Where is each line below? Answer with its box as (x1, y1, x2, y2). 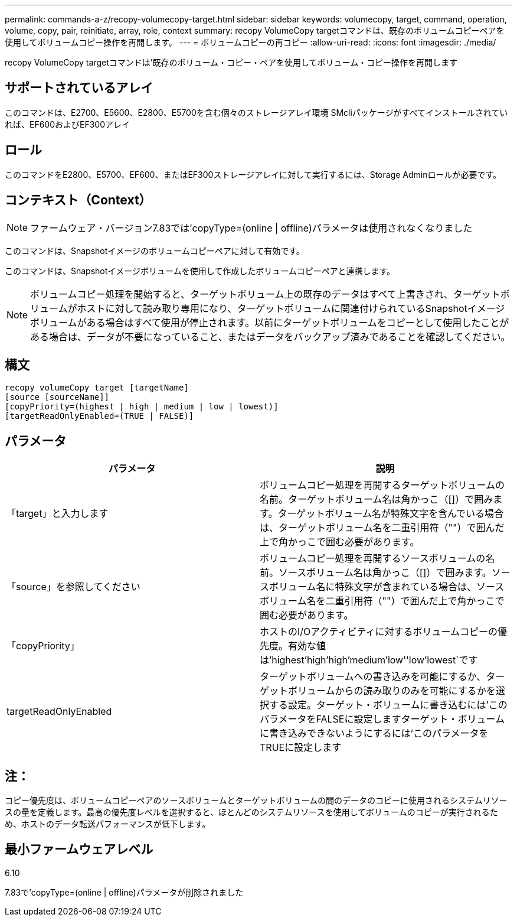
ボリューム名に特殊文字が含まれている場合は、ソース (269, 581, 505, 593)
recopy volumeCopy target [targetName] (5, 383, 189, 393)
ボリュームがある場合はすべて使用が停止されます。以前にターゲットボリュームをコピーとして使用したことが (30, 316, 509, 328)
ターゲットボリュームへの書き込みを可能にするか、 (260, 671, 486, 683)
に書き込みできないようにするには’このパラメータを (260, 727, 489, 740)
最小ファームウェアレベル (5, 842, 153, 857)
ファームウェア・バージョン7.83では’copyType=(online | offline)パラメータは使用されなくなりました (30, 222, 473, 234)
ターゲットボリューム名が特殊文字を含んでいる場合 (277, 507, 504, 520)
